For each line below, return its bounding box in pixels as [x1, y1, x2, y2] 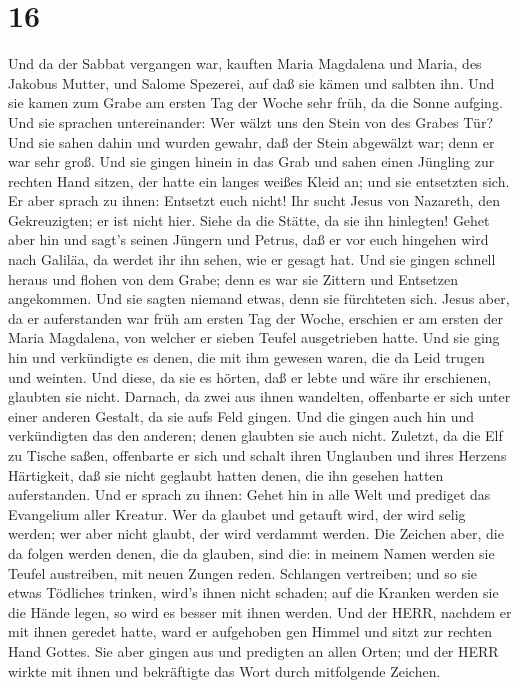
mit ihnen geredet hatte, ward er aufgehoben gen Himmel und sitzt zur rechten [8, 621, 493, 642]
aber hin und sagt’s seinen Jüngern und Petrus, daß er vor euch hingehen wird [8, 229, 489, 250]
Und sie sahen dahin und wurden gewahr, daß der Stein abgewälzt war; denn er [8, 131, 495, 152]
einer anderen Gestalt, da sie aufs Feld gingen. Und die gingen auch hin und [8, 405, 475, 426]
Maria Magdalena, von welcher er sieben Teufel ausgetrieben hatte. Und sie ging [8, 327, 500, 348]
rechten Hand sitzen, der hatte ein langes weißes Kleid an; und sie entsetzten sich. [8, 170, 510, 191]
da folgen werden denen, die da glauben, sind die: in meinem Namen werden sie [8, 542, 495, 563]
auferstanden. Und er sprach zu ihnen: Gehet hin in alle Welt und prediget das [8, 484, 491, 505]
